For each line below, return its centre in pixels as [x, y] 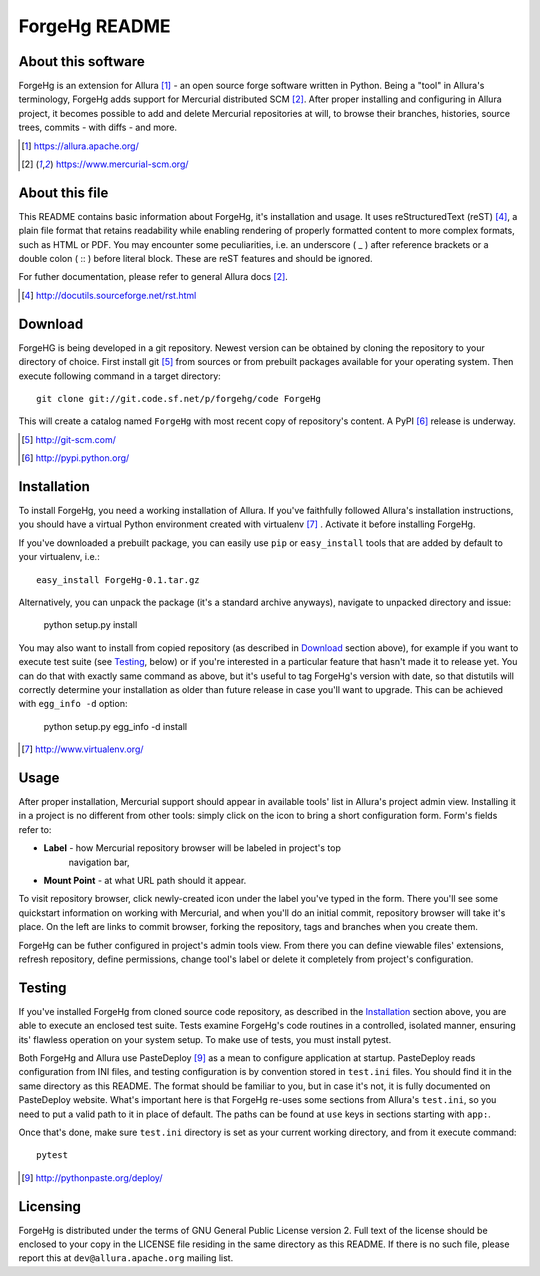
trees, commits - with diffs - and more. [98, 127]
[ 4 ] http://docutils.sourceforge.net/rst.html [109, 295]
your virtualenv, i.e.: [59, 557]
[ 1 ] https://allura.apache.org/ [80, 146]
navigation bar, [99, 862]
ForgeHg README [94, 26]
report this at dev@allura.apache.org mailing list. [126, 1258]
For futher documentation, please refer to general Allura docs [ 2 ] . [153, 277]
